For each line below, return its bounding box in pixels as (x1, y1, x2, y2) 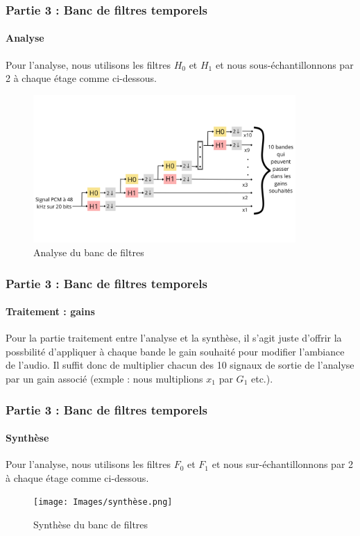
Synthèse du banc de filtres (33, 517, 148, 532)
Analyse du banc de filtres (33, 245, 144, 259)
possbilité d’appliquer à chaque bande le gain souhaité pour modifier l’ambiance (6, 344, 345, 358)
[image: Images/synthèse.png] (33, 497, 173, 508)
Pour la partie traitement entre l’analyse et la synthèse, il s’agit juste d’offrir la (6, 330, 342, 345)
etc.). (250, 371, 273, 386)
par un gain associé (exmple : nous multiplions (6, 371, 203, 386)
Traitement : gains (6, 304, 95, 319)
